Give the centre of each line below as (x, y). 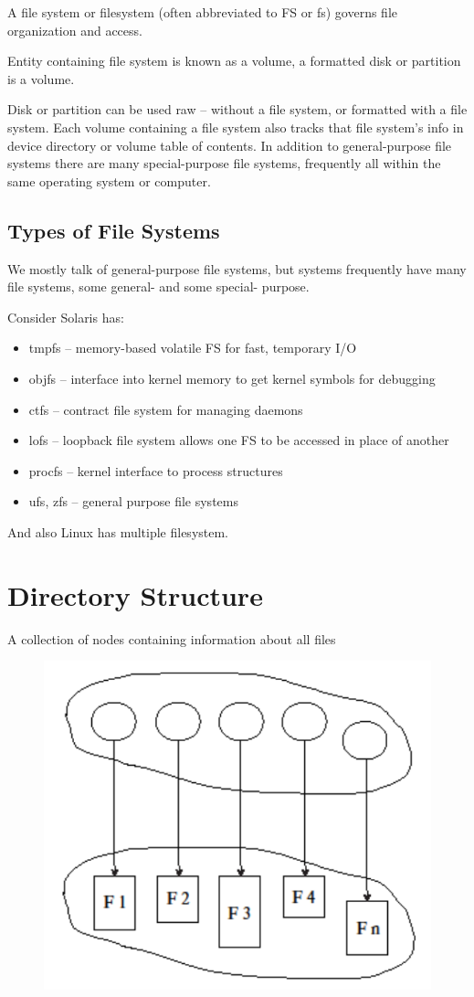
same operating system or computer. (109, 180)
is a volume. (41, 78)
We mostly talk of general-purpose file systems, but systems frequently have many (237, 268)
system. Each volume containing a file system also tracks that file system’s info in (236, 127)
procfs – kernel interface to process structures (156, 470)
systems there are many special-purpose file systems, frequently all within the (224, 163)
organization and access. (75, 30)
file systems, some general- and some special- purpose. (158, 286)
